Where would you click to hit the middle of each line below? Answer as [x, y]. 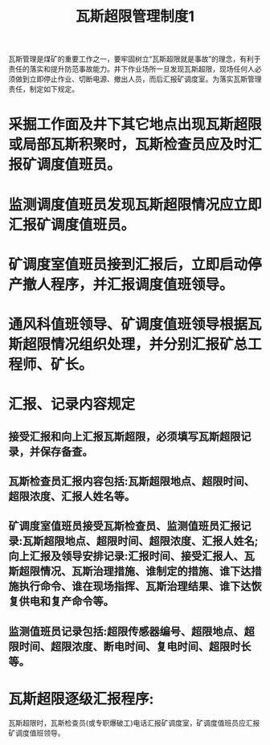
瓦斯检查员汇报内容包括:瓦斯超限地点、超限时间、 [132, 481]
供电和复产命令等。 [66, 602]
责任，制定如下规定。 [43, 89]
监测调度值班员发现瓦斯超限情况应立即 [135, 205]
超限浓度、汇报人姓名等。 [72, 496]
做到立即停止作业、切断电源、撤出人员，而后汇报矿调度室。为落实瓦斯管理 [138, 79]
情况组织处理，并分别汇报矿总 [149, 344]
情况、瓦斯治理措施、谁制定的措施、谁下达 [145, 571]
